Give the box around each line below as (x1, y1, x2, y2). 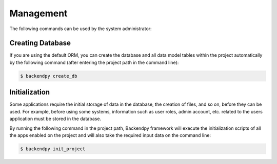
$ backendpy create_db (20, 73, 77, 79)
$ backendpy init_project (20, 146, 86, 152)
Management (9, 8, 68, 19)
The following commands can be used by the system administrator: (9, 26, 152, 32)
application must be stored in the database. (9, 115, 102, 122)
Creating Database (9, 39, 71, 48)
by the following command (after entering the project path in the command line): (9, 59, 179, 65)
